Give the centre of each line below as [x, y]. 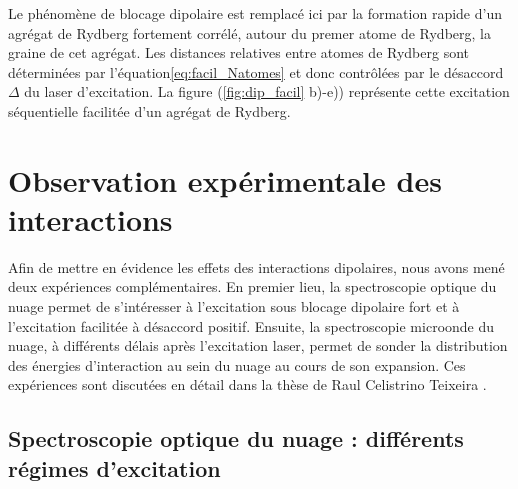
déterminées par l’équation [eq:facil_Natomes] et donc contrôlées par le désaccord [256, 71]
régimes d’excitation [114, 467]
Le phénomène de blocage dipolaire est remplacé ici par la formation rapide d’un [255, 13]
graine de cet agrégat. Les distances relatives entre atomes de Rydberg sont [239, 52]
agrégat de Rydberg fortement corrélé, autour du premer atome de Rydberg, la [249, 32]
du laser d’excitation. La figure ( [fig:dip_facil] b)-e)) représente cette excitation [267, 91]
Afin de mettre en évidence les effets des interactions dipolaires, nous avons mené [256, 266]
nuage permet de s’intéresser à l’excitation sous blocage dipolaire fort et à [234, 306]
